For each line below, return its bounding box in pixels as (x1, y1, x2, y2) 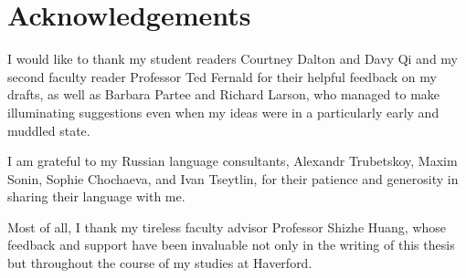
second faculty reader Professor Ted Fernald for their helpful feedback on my (7, 67, 437, 86)
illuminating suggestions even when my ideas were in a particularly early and (7, 102, 440, 121)
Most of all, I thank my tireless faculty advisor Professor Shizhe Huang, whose (7, 217, 447, 236)
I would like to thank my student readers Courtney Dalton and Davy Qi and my (7, 49, 459, 68)
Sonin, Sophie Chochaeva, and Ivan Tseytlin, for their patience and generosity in (7, 169, 459, 188)
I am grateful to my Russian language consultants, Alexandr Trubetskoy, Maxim (7, 151, 458, 170)
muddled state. (7, 120, 90, 139)
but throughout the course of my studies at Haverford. (7, 253, 312, 273)
